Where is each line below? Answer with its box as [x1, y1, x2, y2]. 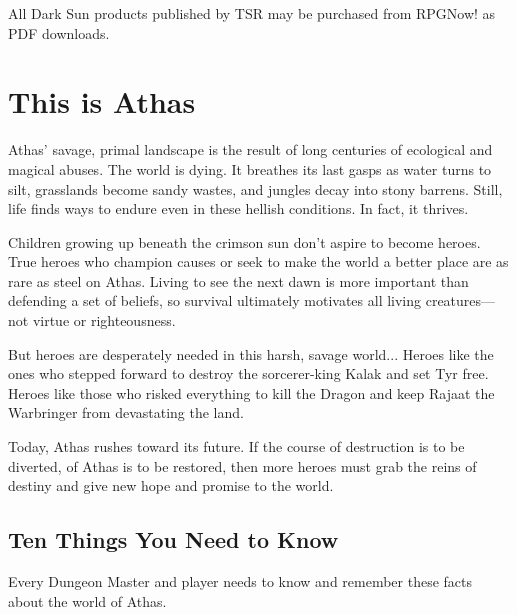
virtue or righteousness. [32, 310, 176, 331]
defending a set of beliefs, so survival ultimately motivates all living [8, 290, 422, 311]
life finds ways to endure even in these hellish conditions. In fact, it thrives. [8, 198, 469, 219]
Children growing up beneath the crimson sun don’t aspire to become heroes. [8, 231, 481, 252]
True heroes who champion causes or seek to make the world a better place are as [8, 251, 509, 272]
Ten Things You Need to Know [8, 524, 339, 555]
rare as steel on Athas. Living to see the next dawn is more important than [8, 270, 469, 291]
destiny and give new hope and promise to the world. [8, 475, 334, 496]
